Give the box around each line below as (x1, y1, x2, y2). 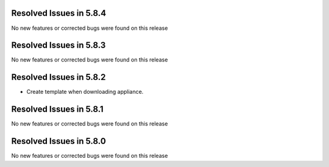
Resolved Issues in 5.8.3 (11, 40, 106, 51)
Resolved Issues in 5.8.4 (11, 8, 107, 18)
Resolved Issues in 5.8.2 (11, 72, 106, 82)
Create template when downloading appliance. (26, 88, 144, 96)
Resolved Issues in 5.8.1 (11, 104, 104, 115)
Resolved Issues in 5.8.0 (11, 136, 106, 146)
